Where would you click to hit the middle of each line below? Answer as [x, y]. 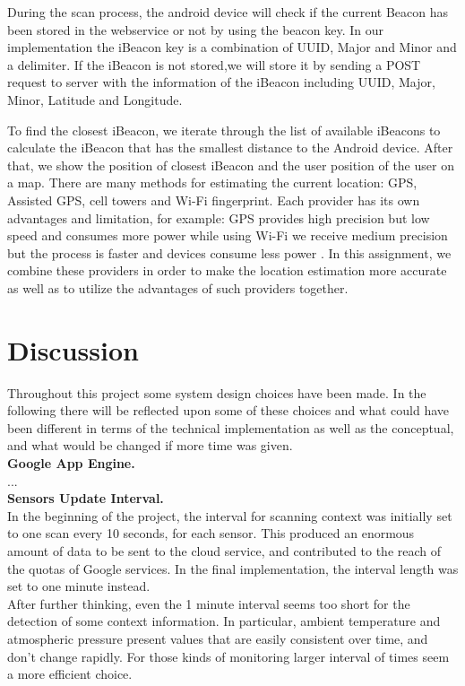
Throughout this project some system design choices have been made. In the [217, 392]
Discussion [73, 349]
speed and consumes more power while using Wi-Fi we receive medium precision [228, 235]
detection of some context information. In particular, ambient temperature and [224, 621]
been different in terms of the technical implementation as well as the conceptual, [231, 427]
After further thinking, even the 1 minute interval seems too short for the [209, 603]
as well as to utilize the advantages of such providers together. [178, 287]
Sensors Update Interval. [86, 498]
